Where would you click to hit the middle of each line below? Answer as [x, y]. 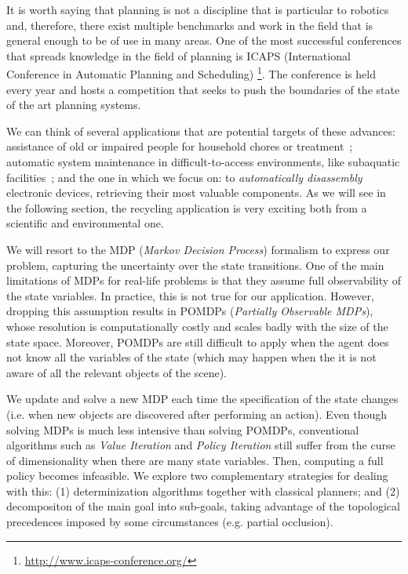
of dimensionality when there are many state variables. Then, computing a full [195, 460]
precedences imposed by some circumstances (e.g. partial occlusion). [170, 522]
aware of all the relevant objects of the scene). [117, 372]
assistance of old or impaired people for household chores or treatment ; [180, 146]
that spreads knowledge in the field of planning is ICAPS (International [178, 55]
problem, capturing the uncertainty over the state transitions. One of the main [195, 265]
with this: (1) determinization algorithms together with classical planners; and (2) [203, 490]
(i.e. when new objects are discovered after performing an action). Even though [197, 414]
